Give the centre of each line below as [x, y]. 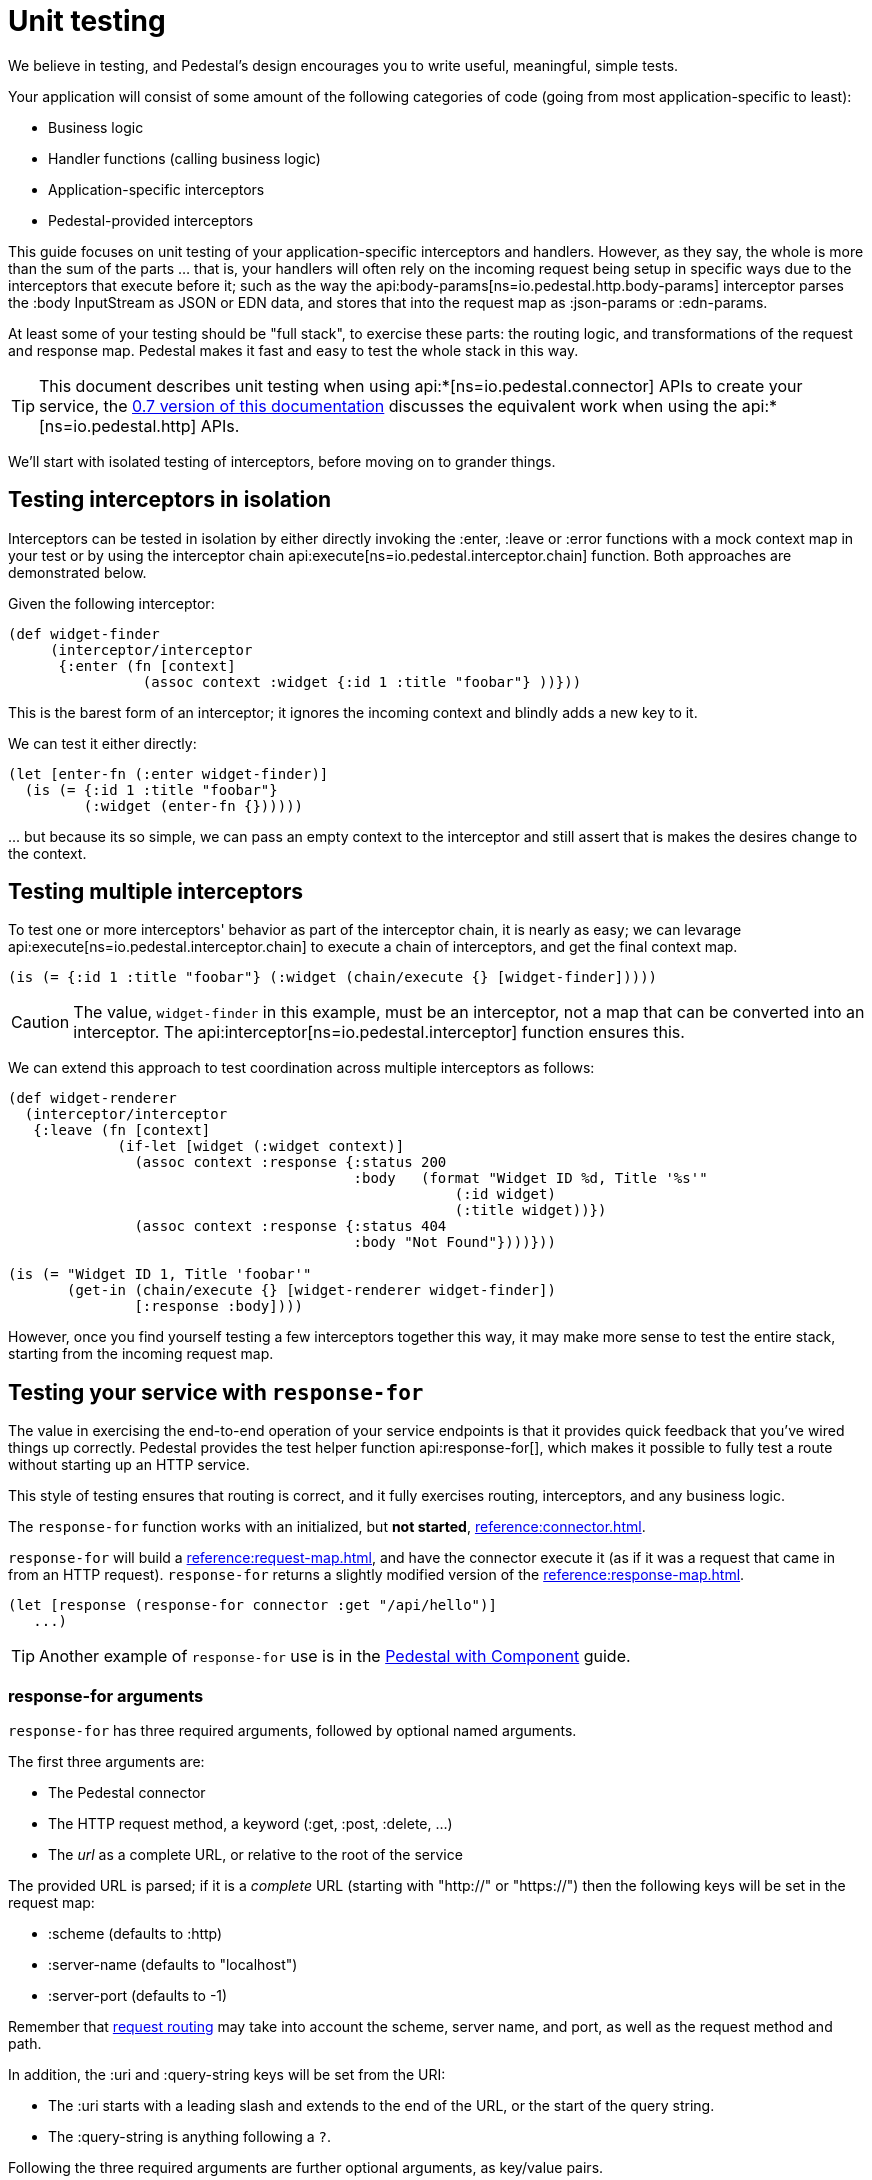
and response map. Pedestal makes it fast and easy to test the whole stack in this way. [293, 350]
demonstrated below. [77, 572]
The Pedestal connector [127, 1793]
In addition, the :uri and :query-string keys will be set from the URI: [227, 2075]
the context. [47, 853]
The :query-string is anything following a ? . [190, 2137]
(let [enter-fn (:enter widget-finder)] [168, 773]
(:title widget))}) [530, 1210]
